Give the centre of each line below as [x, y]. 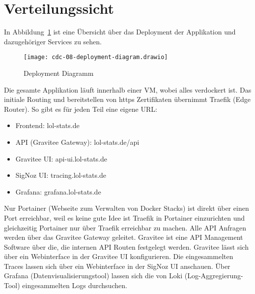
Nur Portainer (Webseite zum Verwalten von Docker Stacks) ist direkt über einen [127, 208]
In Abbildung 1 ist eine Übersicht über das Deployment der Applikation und [120, 32]
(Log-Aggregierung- [214, 276]
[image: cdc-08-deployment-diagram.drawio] [96, 57]
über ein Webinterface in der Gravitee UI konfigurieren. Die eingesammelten [119, 256]
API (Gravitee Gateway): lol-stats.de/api [77, 142]
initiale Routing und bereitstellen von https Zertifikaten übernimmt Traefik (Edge [127, 99]
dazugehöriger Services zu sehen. [53, 41]
